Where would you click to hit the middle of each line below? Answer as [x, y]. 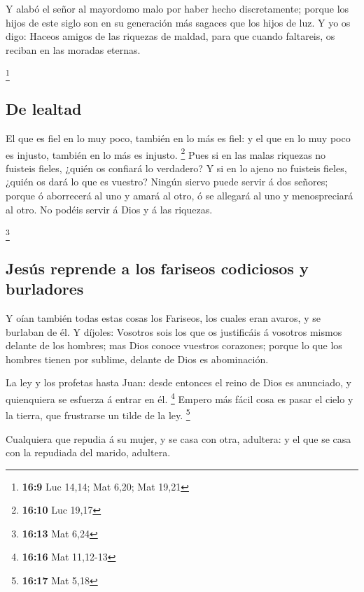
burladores [45, 289]
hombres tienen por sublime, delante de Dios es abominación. [137, 359]
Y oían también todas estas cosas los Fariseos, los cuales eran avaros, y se [163, 318]
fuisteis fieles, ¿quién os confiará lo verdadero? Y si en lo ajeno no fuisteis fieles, [176, 168]
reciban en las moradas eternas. [73, 49]
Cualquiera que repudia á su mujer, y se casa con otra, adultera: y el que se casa [178, 438]
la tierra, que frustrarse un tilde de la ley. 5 [98, 414]
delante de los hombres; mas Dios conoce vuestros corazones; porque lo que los [174, 345]
